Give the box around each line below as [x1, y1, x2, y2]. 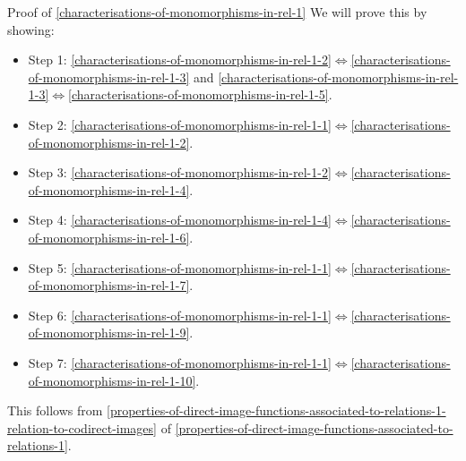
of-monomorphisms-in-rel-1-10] [28, 371, 196, 389]
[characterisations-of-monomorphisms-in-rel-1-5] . [68, 85, 332, 104]
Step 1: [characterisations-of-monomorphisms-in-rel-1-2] [28, 50, 332, 69]
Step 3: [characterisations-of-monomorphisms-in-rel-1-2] [28, 163, 332, 182]
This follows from [7, 401, 103, 420]
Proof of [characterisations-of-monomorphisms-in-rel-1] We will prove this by [7, 3, 427, 21]
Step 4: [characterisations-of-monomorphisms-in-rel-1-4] [28, 210, 332, 229]
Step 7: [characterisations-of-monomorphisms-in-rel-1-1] [28, 353, 332, 371]
